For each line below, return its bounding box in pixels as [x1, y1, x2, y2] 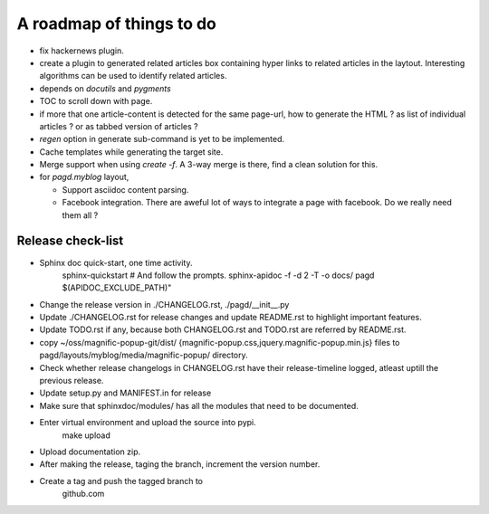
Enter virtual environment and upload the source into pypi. [39, 417, 257, 428]
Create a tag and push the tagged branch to [39, 475, 204, 486]
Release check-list [16, 233, 124, 249]
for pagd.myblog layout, [39, 172, 129, 183]
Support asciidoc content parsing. [62, 184, 189, 195]
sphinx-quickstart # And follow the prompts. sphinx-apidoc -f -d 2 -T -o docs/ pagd [62, 270, 375, 281]
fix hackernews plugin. [39, 45, 124, 56]
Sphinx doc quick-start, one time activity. [39, 257, 193, 268]
